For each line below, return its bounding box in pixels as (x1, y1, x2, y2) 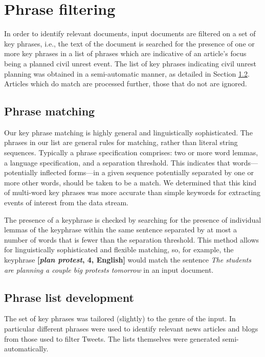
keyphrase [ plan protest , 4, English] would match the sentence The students (4, 254, 251, 265)
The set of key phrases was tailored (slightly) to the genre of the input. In (4, 313, 236, 324)
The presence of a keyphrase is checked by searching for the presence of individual (4, 214, 261, 225)
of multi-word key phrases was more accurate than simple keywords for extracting (4, 187, 261, 198)
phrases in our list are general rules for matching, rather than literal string (4, 137, 238, 148)
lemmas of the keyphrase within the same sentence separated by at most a (4, 224, 237, 235)
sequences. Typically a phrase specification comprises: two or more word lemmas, (4, 147, 258, 158)
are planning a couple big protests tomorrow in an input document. (4, 264, 214, 275)
